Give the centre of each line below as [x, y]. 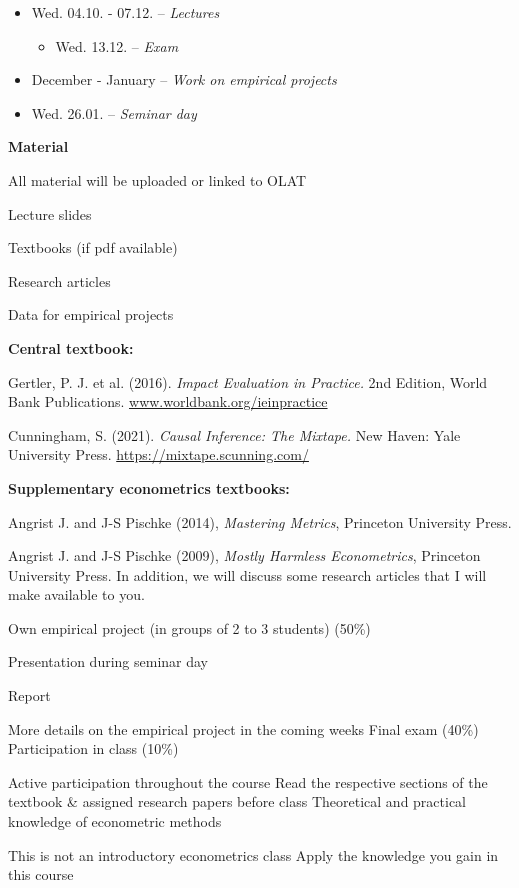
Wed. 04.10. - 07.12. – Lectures [125, 12]
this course [41, 874]
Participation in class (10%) [93, 748]
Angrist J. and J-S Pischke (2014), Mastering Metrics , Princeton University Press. [260, 521]
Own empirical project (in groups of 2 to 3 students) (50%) [189, 627]
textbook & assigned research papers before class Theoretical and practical [237, 801]
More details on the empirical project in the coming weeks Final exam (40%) [243, 728]
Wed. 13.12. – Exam [117, 45]
